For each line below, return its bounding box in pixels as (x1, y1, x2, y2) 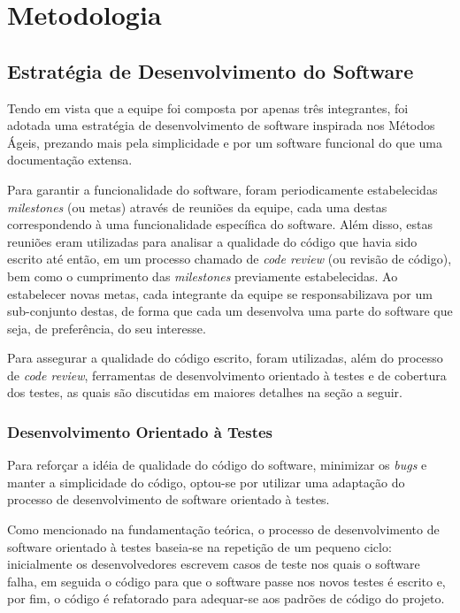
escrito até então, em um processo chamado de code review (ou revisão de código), (7, 249, 452, 268)
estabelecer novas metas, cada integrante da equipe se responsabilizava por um (7, 284, 433, 303)
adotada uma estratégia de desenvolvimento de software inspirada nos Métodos (7, 116, 435, 134)
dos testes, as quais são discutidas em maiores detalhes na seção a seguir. (7, 383, 402, 402)
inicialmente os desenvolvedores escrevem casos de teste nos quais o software (7, 555, 420, 573)
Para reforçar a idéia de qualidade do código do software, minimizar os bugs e (7, 456, 427, 474)
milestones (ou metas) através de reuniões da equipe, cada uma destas (7, 197, 387, 216)
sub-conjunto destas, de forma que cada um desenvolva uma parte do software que (7, 302, 453, 320)
